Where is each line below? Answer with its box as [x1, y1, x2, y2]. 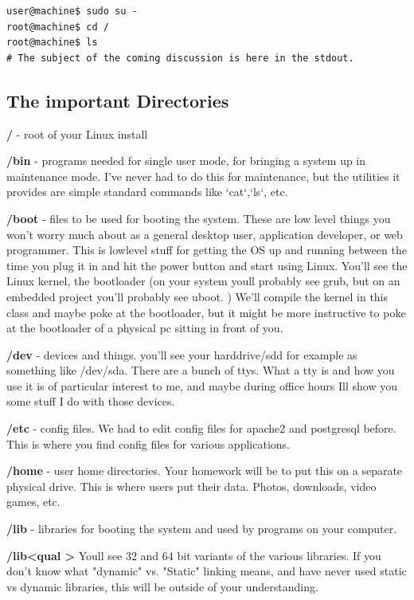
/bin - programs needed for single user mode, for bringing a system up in [6, 152, 366, 169]
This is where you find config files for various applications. [6, 435, 290, 452]
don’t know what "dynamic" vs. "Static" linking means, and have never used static [6, 563, 407, 579]
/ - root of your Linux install [6, 125, 148, 142]
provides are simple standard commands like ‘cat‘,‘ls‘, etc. [6, 183, 288, 200]
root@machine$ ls [6, 37, 98, 49]
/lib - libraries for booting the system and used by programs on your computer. [6, 520, 397, 537]
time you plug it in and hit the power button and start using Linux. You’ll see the [6, 257, 408, 273]
